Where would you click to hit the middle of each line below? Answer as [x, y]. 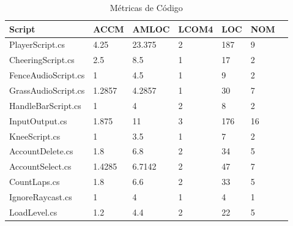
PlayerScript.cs [37, 44]
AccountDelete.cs [41, 151]
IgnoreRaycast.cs [41, 196]
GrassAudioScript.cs [47, 90]
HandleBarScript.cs [45, 105]
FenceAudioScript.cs [47, 75]
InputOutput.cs [38, 120]
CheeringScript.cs [42, 60]
